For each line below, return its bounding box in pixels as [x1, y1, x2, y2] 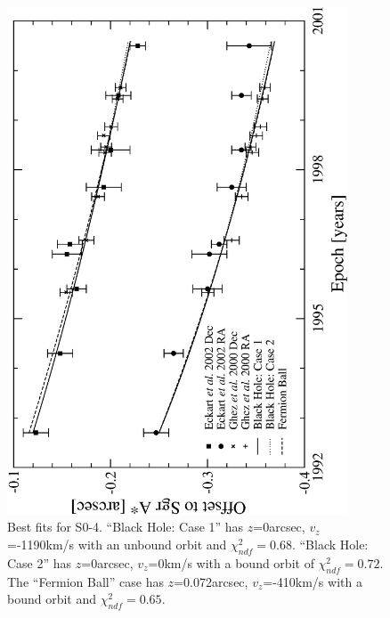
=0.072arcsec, [174, 572, 248, 590]
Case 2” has [7, 553, 72, 572]
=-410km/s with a [263, 572, 362, 590]
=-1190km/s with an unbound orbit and [7, 535, 227, 554]
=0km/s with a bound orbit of [148, 553, 314, 572]
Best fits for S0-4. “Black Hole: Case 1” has [7, 517, 244, 536]
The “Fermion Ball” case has [7, 572, 164, 590]
